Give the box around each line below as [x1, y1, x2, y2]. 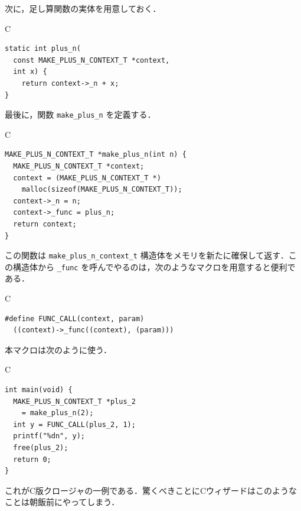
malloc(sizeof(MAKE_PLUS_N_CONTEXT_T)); [21, 185, 182, 194]
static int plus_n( [5, 44, 81, 53]
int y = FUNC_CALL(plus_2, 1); [13, 420, 136, 429]
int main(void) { [5, 386, 73, 394]
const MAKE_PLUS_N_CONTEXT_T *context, [13, 56, 170, 64]
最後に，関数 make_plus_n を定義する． [5, 108, 156, 121]
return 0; [13, 455, 51, 464]
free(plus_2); [13, 444, 68, 452]
